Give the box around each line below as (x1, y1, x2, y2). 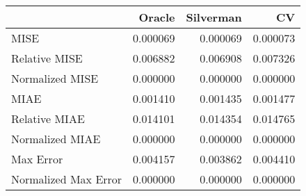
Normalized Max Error (11, 171, 122, 187)
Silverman (186, 9, 242, 25)
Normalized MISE (11, 70, 99, 86)
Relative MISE (11, 50, 83, 66)
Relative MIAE (11, 111, 85, 126)
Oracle (138, 9, 175, 25)
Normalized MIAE (11, 131, 101, 147)
